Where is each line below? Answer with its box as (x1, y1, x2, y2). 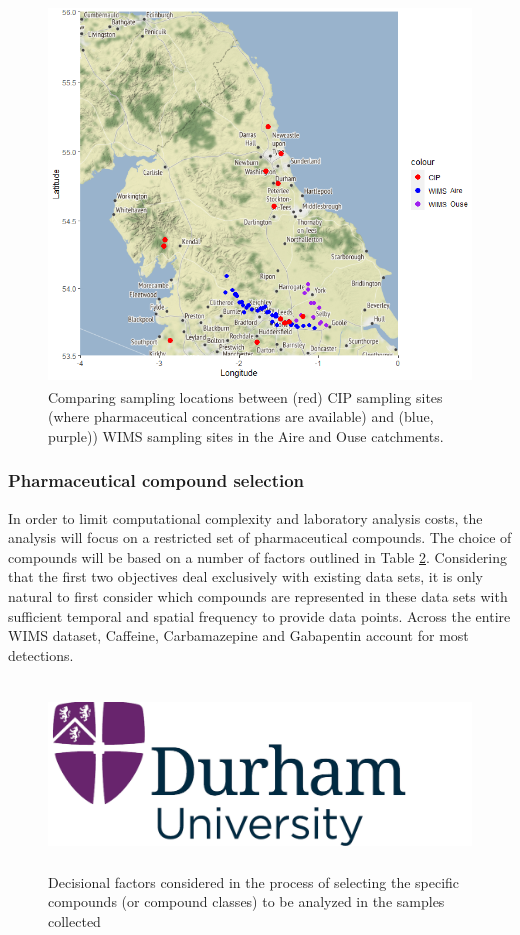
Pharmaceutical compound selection (8, 468, 305, 493)
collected (48, 911, 101, 932)
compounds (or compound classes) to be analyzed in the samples (48, 891, 445, 912)
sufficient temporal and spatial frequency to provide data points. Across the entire (8, 605, 511, 626)
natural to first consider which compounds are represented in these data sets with (8, 585, 508, 606)
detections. (8, 644, 74, 665)
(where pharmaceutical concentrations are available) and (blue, (48, 406, 434, 427)
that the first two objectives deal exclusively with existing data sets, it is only (8, 566, 483, 587)
